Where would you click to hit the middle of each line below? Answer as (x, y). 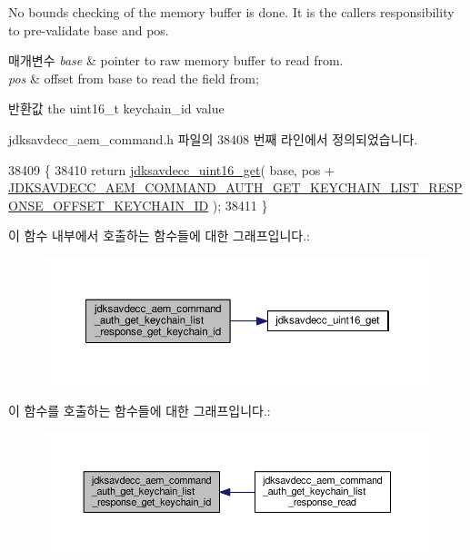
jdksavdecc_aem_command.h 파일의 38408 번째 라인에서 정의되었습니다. (213, 138)
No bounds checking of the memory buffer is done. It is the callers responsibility (231, 12)
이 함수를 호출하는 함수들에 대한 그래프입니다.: (140, 410)
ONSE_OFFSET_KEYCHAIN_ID (109, 205)
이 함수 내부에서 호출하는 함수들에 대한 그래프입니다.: (159, 236)
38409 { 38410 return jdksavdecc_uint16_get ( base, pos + (171, 169)
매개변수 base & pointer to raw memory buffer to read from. (176, 60)
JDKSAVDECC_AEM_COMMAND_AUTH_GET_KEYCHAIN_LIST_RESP (235, 187)
